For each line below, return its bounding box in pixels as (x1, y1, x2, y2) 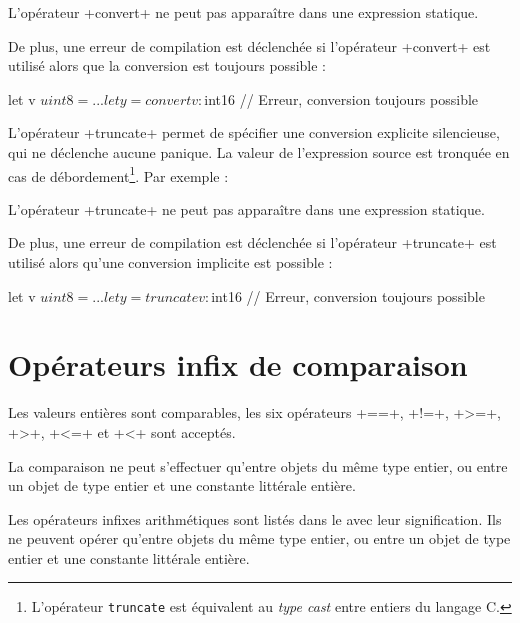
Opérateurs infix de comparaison (8, 344, 468, 385)
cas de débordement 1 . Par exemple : (8, 162, 229, 186)
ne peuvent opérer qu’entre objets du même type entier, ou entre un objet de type (8, 528, 511, 549)
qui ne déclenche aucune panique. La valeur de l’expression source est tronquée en (8, 141, 510, 162)
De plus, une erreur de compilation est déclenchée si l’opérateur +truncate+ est (8, 232, 497, 253)
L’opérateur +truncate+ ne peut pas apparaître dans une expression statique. (8, 198, 485, 219)
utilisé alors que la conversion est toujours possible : (8, 55, 326, 76)
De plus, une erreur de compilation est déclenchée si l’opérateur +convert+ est (8, 35, 491, 56)
